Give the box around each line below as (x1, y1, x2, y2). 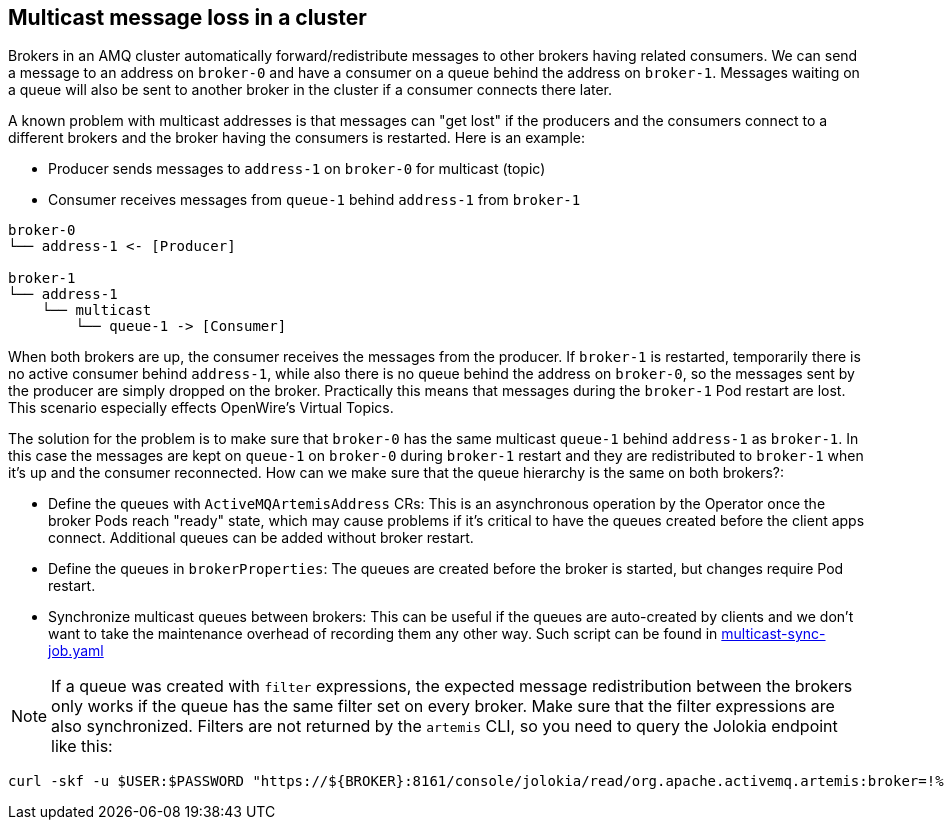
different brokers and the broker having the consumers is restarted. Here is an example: (8, 129, 586, 147)
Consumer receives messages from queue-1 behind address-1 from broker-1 (48, 191, 581, 209)
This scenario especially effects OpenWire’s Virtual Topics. (8, 399, 394, 417)
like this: (51, 736, 113, 757)
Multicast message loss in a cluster (8, 5, 367, 30)
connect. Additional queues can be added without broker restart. (48, 529, 474, 547)
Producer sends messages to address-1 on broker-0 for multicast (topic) (48, 160, 546, 178)
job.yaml (48, 642, 104, 660)
